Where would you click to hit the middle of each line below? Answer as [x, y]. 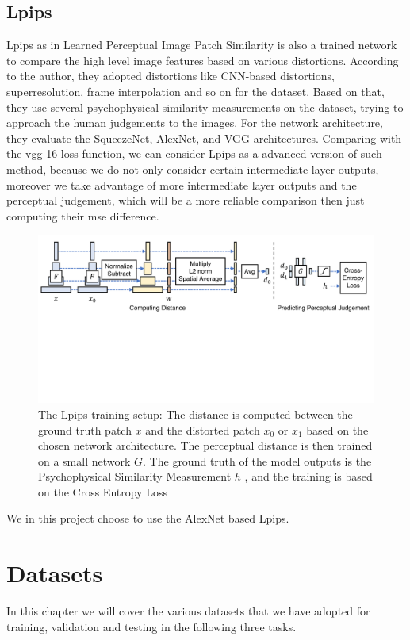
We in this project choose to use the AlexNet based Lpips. [148, 518]
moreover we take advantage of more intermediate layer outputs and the [182, 184]
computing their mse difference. [83, 215]
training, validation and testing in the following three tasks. [151, 626]
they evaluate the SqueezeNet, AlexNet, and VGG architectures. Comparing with [204, 138]
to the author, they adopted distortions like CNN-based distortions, [171, 76]
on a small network [84, 460]
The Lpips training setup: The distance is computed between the [195, 414]
